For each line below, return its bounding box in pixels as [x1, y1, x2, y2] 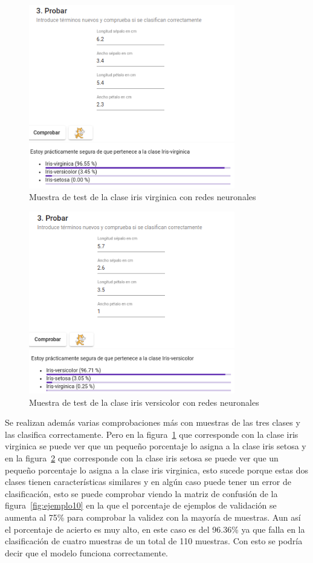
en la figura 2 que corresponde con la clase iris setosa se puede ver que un [5, 452, 279, 464]
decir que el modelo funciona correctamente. [5, 546, 168, 559]
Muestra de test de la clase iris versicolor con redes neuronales [29, 395, 259, 408]
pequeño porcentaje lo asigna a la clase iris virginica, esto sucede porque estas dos [5, 463, 309, 476]
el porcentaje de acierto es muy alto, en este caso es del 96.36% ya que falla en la [5, 522, 305, 535]
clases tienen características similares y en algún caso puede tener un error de [5, 475, 292, 488]
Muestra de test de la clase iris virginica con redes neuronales [29, 190, 256, 203]
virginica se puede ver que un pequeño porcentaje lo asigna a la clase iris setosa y [5, 440, 306, 452]
